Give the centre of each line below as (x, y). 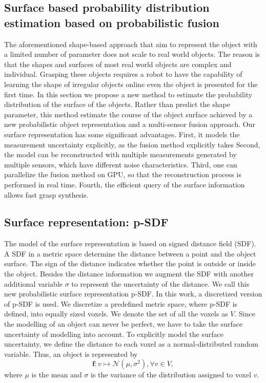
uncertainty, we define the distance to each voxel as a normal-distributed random (131, 344)
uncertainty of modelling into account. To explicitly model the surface (114, 334)
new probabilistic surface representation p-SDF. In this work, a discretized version (133, 294)
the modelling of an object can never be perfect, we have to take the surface (124, 324)
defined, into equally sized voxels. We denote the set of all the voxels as (116, 314)
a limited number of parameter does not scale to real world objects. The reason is (132, 54)
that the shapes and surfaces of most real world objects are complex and (118, 64)
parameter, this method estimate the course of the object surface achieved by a (128, 114)
